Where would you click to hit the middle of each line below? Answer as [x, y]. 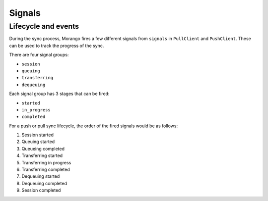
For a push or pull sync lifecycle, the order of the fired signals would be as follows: [94, 126]
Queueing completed [43, 149]
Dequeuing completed [44, 183]
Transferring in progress [46, 162]
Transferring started [42, 155]
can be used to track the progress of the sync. [57, 46]
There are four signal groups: [39, 55]
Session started [38, 135]
